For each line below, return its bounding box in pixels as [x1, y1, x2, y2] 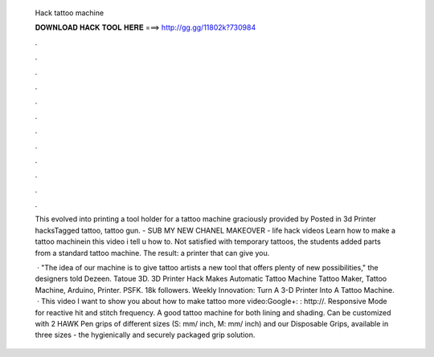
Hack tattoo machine [35, 8, 104, 18]
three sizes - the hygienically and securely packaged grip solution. [35, 330, 256, 340]
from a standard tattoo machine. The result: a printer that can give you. [35, 248, 270, 258]
